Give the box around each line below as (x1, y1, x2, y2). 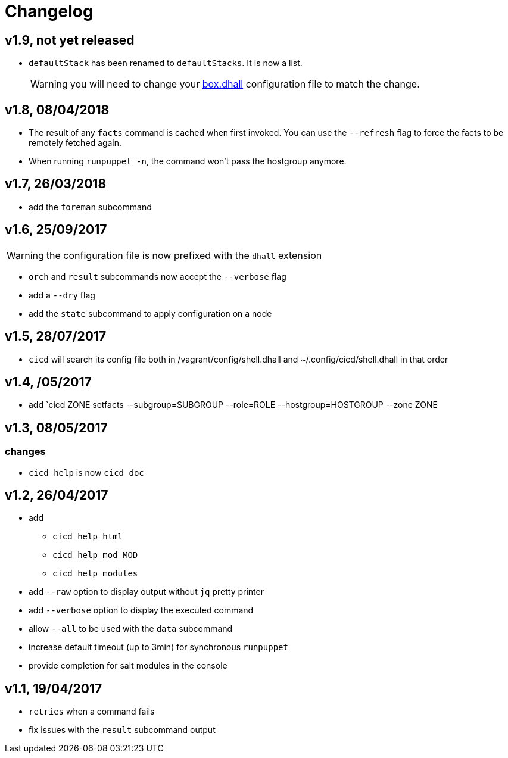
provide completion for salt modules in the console (29, 660, 227, 671)
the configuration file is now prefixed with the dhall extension (46, 249, 322, 261)
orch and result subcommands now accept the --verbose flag (29, 271, 286, 282)
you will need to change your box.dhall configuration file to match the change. (70, 78, 420, 91)
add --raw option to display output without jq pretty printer (29, 587, 264, 597)
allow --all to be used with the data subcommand (29, 623, 233, 634)
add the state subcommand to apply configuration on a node (29, 308, 272, 319)
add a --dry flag (29, 289, 95, 300)
